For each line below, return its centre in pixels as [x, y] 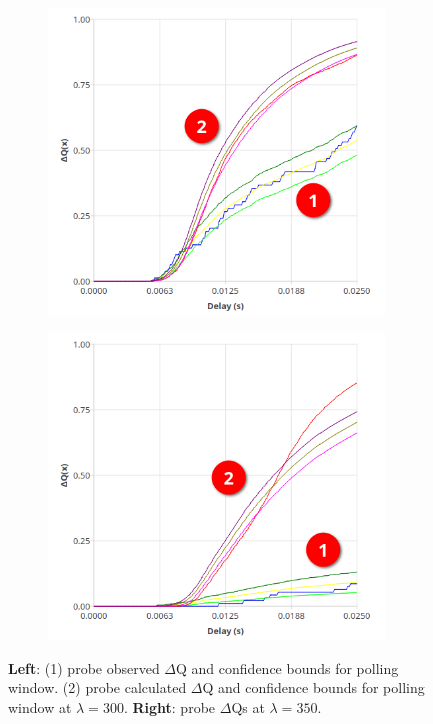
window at [40, 706]
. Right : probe [169, 706]
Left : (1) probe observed [84, 667]
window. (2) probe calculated [97, 687]
